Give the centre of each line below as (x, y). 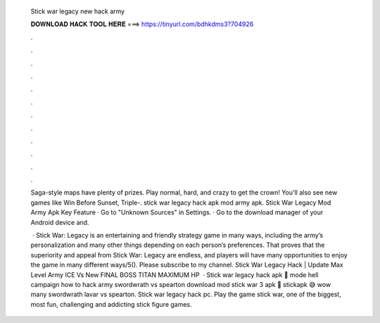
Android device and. (60, 222)
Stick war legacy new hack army (78, 11)
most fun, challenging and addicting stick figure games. (112, 304)
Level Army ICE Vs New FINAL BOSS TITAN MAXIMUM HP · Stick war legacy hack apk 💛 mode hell (175, 274)
